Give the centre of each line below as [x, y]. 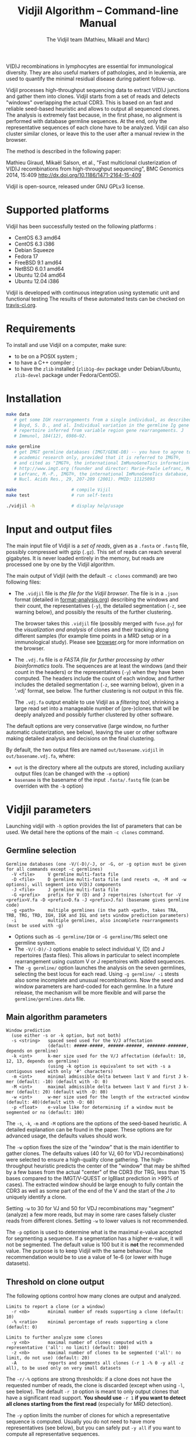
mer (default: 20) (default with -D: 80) [57, 1092]
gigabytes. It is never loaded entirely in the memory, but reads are [85, 558]
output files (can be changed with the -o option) [72, 773]
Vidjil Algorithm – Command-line [98, 11]
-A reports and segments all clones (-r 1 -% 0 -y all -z [97, 1363]
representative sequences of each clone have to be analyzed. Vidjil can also [97, 127]
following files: [24, 582]
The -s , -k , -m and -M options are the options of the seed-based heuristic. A [97, 1123]
